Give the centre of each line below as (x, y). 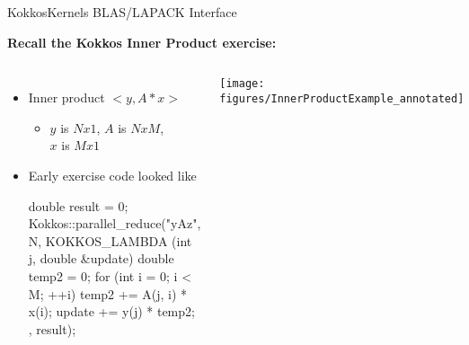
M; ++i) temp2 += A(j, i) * (107, 293)
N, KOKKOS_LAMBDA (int (110, 240)
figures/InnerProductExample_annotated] (342, 98)
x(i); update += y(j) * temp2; (111, 311)
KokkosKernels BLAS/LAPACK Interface (122, 12)
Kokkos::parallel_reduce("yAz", (115, 223)
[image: (242, 84)
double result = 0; (78, 205)
